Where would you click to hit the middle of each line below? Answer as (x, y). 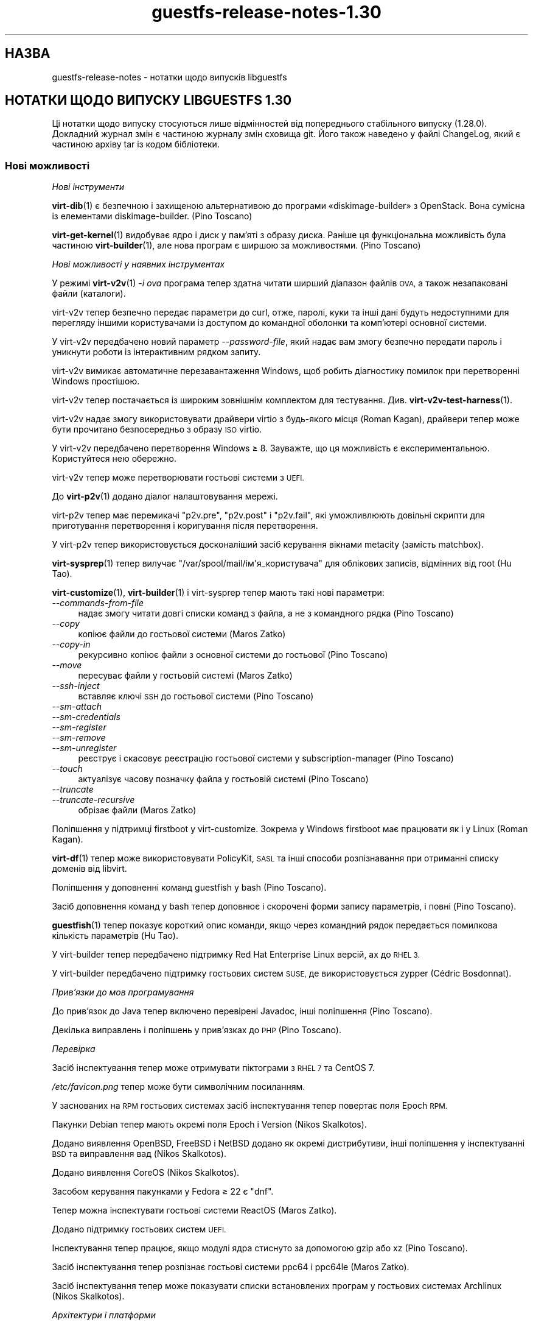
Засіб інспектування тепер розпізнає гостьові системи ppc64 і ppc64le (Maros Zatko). (231, 1267)
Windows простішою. (96, 381)
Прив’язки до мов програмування (123, 992)
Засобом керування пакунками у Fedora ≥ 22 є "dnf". (163, 1192)
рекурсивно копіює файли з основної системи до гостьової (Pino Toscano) (233, 655)
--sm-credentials (86, 717)
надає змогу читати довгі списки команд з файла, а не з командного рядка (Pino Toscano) (266, 613)
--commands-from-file (98, 603)
